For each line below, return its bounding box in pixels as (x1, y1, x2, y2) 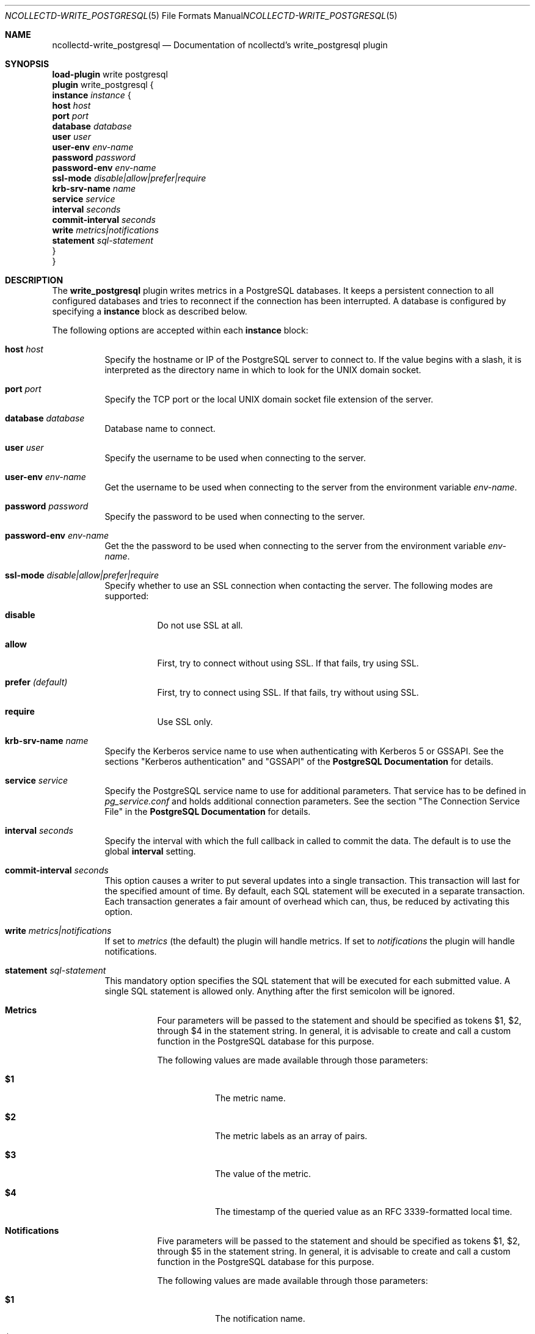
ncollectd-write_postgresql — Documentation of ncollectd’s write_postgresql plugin (52, 40, 388, 50)
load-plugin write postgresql (52, 69, 168, 79)
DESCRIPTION (5, 275, 64, 285)
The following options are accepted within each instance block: (52, 325, 308, 335)
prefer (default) (5, 677, 68, 687)
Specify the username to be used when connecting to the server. (104, 453, 366, 463)
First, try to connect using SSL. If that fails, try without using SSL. (157, 687, 419, 698)
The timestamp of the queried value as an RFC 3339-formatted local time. (215, 1206, 512, 1217)
